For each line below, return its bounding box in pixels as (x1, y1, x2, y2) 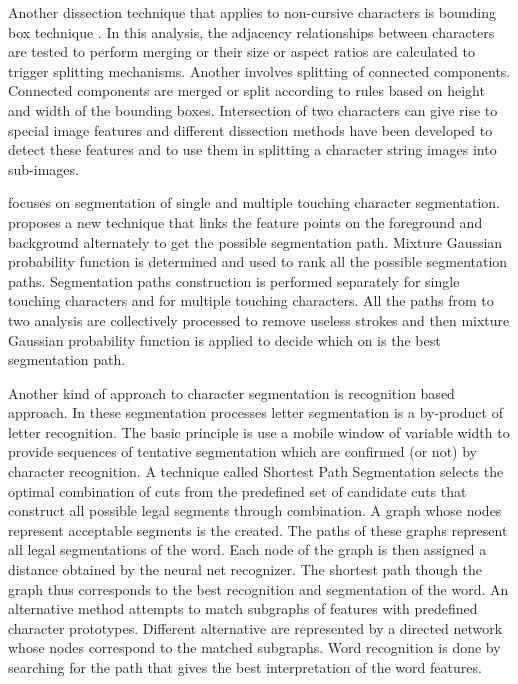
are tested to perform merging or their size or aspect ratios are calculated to (8, 41, 475, 62)
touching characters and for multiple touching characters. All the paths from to (8, 290, 494, 311)
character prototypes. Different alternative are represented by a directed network (8, 617, 503, 638)
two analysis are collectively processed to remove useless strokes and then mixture (8, 309, 510, 330)
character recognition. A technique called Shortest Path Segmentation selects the (8, 461, 504, 482)
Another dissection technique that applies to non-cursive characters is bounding (8, 2, 496, 22)
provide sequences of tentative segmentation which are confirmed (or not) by (8, 441, 477, 462)
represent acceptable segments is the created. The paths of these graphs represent (8, 519, 508, 540)
